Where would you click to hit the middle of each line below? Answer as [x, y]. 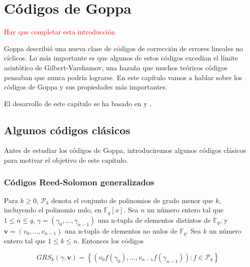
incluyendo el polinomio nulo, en [53, 210]
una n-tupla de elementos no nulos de [121, 230]
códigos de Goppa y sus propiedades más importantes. [86, 87]
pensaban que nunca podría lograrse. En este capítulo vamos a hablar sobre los [123, 77]
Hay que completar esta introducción [60, 32]
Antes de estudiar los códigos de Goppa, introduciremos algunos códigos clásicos [125, 150]
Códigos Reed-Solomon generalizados [79, 182]
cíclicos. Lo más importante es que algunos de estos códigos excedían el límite [121, 58]
